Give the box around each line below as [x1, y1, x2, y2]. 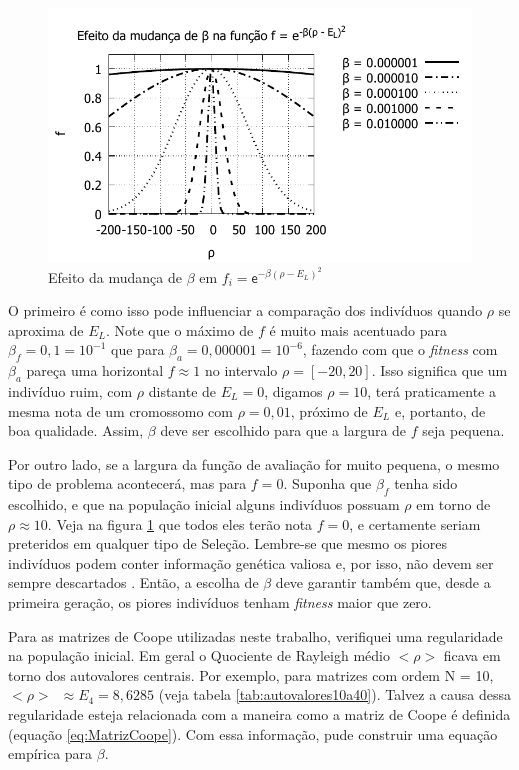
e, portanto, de [394, 400, 486, 421]
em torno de [416, 494, 491, 515]
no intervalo [204, 360, 278, 381]
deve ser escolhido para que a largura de [160, 420, 407, 441]
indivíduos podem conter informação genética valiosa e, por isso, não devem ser [8, 552, 494, 573]
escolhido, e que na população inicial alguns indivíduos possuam [8, 494, 400, 515]
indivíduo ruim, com [8, 380, 133, 401]
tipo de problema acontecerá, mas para [8, 473, 247, 494]
